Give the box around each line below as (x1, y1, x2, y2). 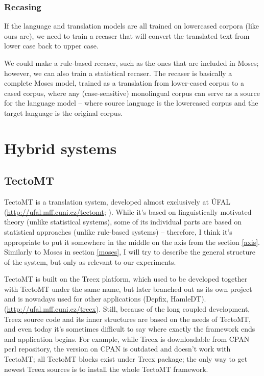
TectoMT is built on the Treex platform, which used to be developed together (4, 273, 248, 284)
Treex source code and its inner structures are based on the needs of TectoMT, (4, 313, 251, 324)
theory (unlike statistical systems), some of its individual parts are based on (4, 216, 242, 227)
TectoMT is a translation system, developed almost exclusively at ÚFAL (4, 196, 231, 207)
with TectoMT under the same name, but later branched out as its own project (4, 283, 252, 294)
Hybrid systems (4, 137, 117, 158)
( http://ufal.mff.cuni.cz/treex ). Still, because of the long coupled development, (4, 304, 250, 314)
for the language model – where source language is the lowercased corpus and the (4, 97, 258, 108)
